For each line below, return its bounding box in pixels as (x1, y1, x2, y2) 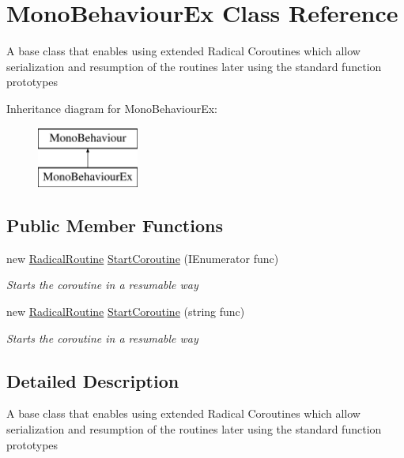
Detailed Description (6, 368, 179, 392)
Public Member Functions (6, 213, 223, 238)
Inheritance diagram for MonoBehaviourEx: (6, 99, 217, 116)
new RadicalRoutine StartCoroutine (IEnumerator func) (6, 250, 279, 266)
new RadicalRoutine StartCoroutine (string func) (6, 303, 245, 320)
